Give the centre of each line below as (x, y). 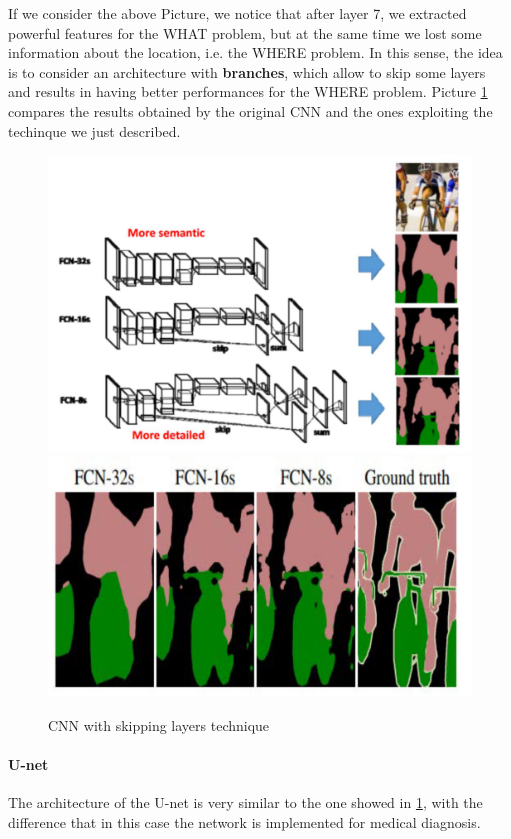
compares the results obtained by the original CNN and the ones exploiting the (250, 110)
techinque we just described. (94, 130)
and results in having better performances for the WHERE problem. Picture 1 (248, 91)
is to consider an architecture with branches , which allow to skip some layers (247, 71)
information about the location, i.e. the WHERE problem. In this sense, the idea (255, 52)
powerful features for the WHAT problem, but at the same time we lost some (245, 32)
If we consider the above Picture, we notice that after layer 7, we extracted (237, 13)
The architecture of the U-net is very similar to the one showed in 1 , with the (245, 802)
